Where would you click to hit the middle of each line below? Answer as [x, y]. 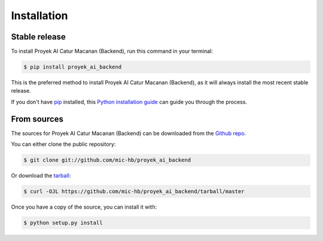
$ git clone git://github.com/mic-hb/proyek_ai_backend [107, 160]
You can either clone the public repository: [63, 144]
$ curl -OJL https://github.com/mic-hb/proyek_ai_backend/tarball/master [134, 192]
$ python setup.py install [63, 223]
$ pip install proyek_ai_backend [73, 67]
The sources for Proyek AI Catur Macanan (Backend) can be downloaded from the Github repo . [129, 133]
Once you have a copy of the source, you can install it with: [84, 207]
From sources [37, 119]
